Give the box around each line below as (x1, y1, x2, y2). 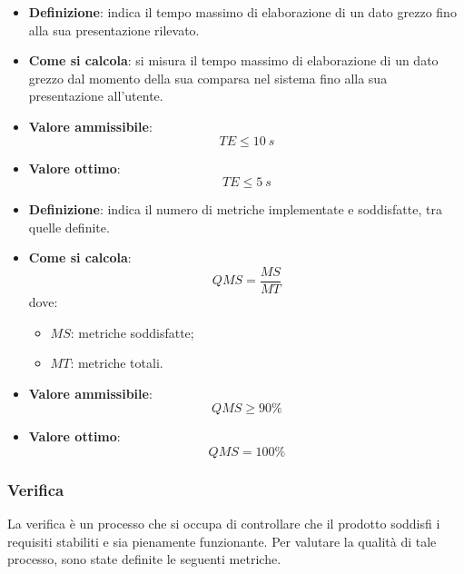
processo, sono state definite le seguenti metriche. (7, 549, 281, 569)
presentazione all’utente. (28, 86, 163, 105)
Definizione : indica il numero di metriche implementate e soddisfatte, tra (28, 200, 442, 219)
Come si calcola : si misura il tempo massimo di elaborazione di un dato (28, 51, 439, 70)
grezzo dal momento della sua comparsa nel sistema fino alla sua (28, 68, 388, 87)
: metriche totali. (70, 353, 163, 372)
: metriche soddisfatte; (70, 322, 194, 341)
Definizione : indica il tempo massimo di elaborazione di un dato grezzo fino (28, 3, 457, 21)
